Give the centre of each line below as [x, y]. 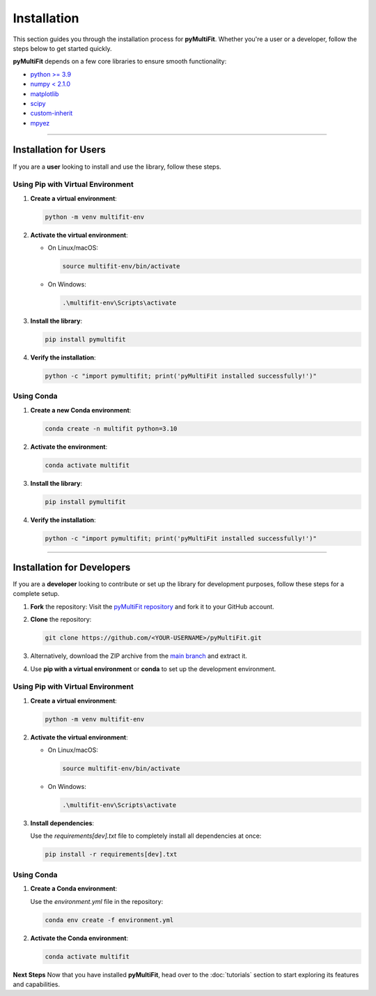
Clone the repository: [61, 620]
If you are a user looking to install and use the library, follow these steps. [117, 167]
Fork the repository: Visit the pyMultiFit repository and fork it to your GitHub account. [152, 606]
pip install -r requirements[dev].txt [111, 855]
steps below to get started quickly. [62, 48]
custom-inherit [52, 113]
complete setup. [36, 594]
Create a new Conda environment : [81, 410]
